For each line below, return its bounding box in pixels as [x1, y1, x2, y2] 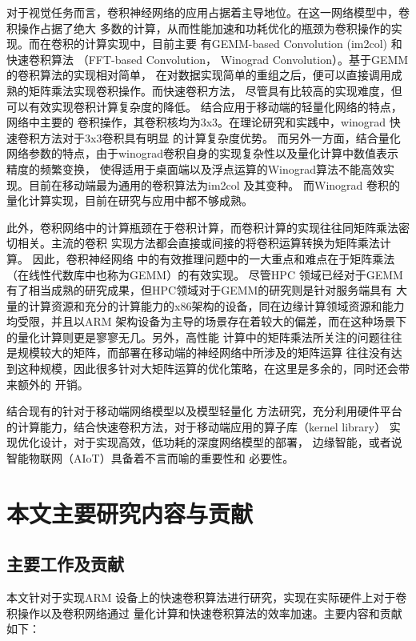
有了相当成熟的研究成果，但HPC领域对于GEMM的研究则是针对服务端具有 [6, 282, 393, 298]
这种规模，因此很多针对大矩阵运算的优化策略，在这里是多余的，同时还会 [17, 360, 398, 377]
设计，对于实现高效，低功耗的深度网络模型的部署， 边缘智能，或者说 [39, 434, 402, 451]
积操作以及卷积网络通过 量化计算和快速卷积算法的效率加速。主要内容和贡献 [6, 604, 402, 621]
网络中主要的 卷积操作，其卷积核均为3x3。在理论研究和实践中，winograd [6, 114, 386, 130]
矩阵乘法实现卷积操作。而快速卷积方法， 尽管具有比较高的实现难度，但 [28, 82, 402, 98]
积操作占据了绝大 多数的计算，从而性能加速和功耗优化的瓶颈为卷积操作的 [6, 19, 391, 36]
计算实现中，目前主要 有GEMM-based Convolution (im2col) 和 [84, 35, 402, 52]
